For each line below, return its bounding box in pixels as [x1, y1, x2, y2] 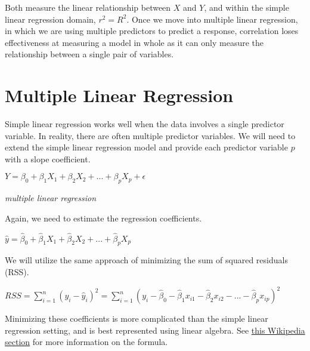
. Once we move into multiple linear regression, [126, 13, 298, 25]
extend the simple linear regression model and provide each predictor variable [5, 141, 288, 153]
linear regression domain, [5, 13, 96, 25]
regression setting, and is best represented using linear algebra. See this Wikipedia [5, 324, 305, 336]
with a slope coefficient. [5, 152, 91, 165]
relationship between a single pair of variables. [5, 48, 174, 60]
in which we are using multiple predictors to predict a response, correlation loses [5, 24, 299, 37]
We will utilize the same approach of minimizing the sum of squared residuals [5, 254, 288, 266]
